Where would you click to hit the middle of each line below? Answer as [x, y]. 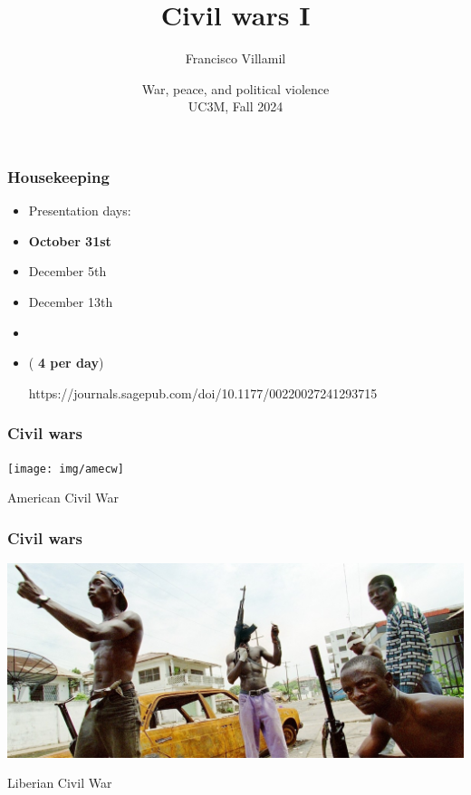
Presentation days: [80, 211]
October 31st [70, 240]
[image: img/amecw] [66, 469]
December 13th [71, 301]
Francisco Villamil [235, 58]
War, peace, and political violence [235, 88]
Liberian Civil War [60, 783]
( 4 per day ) [66, 363]
